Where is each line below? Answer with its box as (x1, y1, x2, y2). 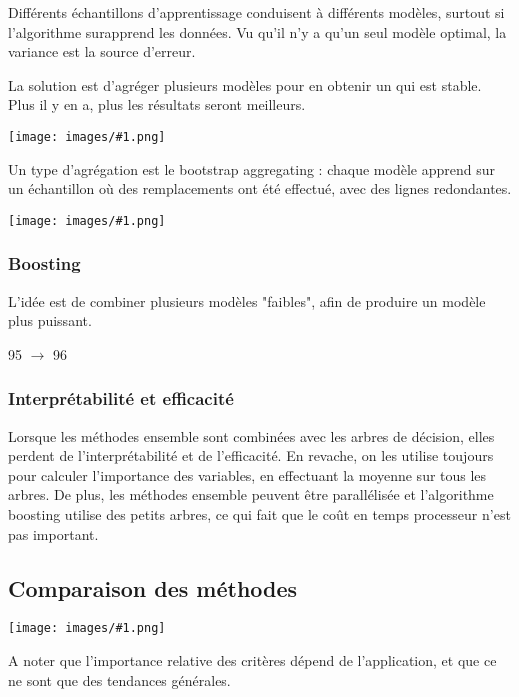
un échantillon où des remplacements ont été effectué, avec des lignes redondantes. (8, 178, 512, 199)
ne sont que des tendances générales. (8, 669, 231, 690)
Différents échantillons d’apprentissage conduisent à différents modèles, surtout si (8, 2, 505, 22)
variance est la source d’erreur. (8, 41, 196, 62)
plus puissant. (8, 310, 92, 331)
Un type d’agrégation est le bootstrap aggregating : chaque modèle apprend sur (8, 158, 495, 179)
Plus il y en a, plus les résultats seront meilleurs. (8, 94, 306, 115)
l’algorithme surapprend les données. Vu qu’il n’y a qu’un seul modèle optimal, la (8, 21, 507, 42)
